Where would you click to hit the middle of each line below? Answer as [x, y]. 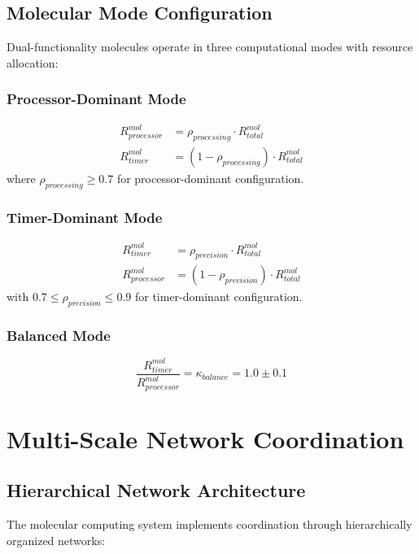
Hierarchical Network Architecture [156, 490]
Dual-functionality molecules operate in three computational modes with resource [210, 47]
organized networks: [56, 540]
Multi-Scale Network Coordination [205, 438]
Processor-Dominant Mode [96, 99]
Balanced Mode [59, 336]
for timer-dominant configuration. [218, 297]
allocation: [33, 62]
